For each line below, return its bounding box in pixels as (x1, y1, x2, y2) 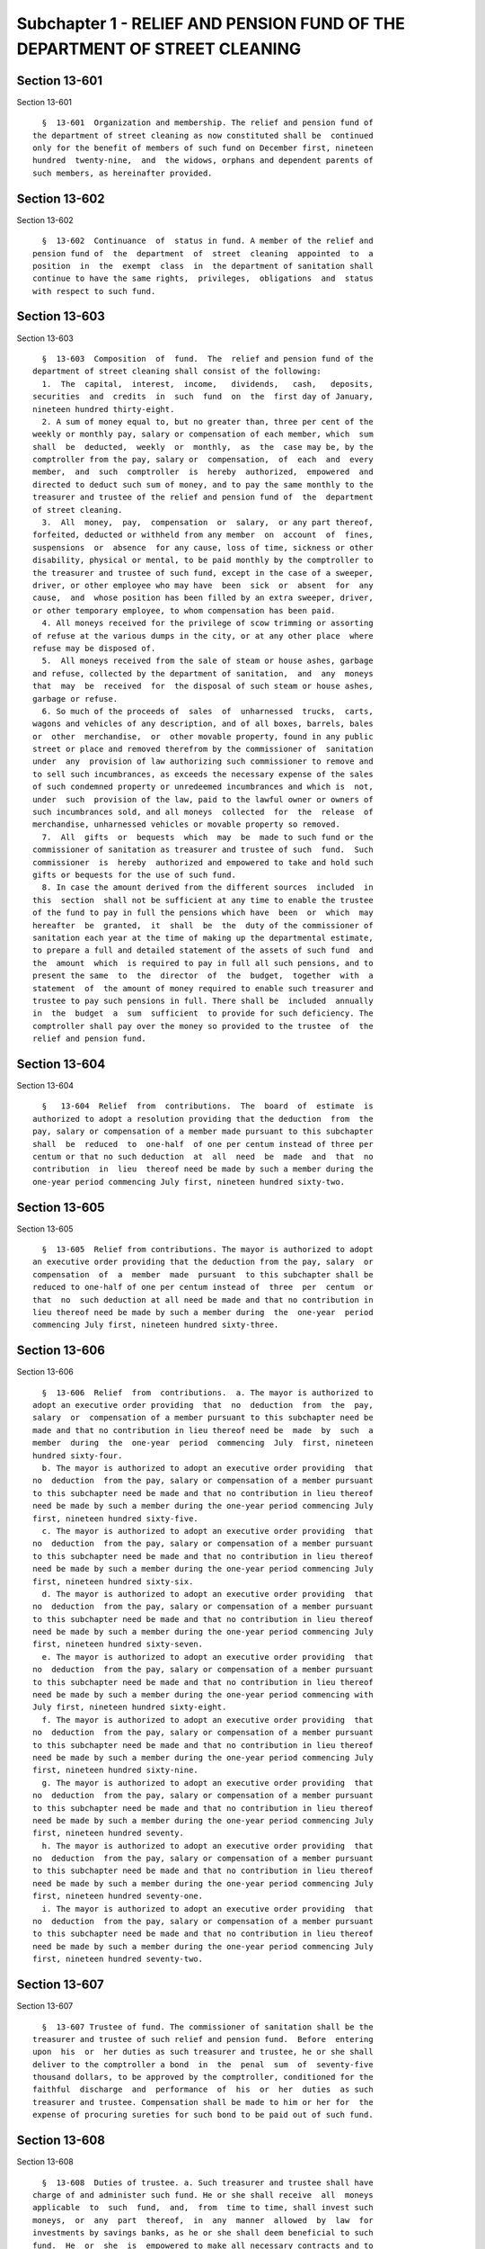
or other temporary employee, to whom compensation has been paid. (32, 605, 336, 615)
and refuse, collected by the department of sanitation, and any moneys (32, 668, 374, 678)
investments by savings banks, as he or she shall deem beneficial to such (32, 2227, 374, 2238)
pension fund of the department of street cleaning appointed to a (32, 248, 374, 258)
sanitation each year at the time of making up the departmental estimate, (32, 932, 374, 943)
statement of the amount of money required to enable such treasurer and (32, 983, 374, 993)
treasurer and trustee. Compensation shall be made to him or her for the (32, 2097, 374, 2107)
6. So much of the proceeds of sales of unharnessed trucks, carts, (41, 706, 374, 716)
